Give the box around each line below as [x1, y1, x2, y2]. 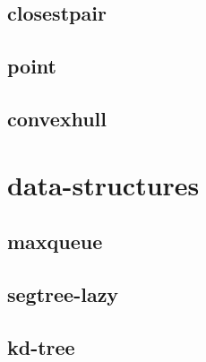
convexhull [7, 104, 107, 132]
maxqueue [7, 228, 103, 255]
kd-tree [7, 332, 75, 360]
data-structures [7, 166, 200, 203]
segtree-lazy [7, 280, 119, 307]
